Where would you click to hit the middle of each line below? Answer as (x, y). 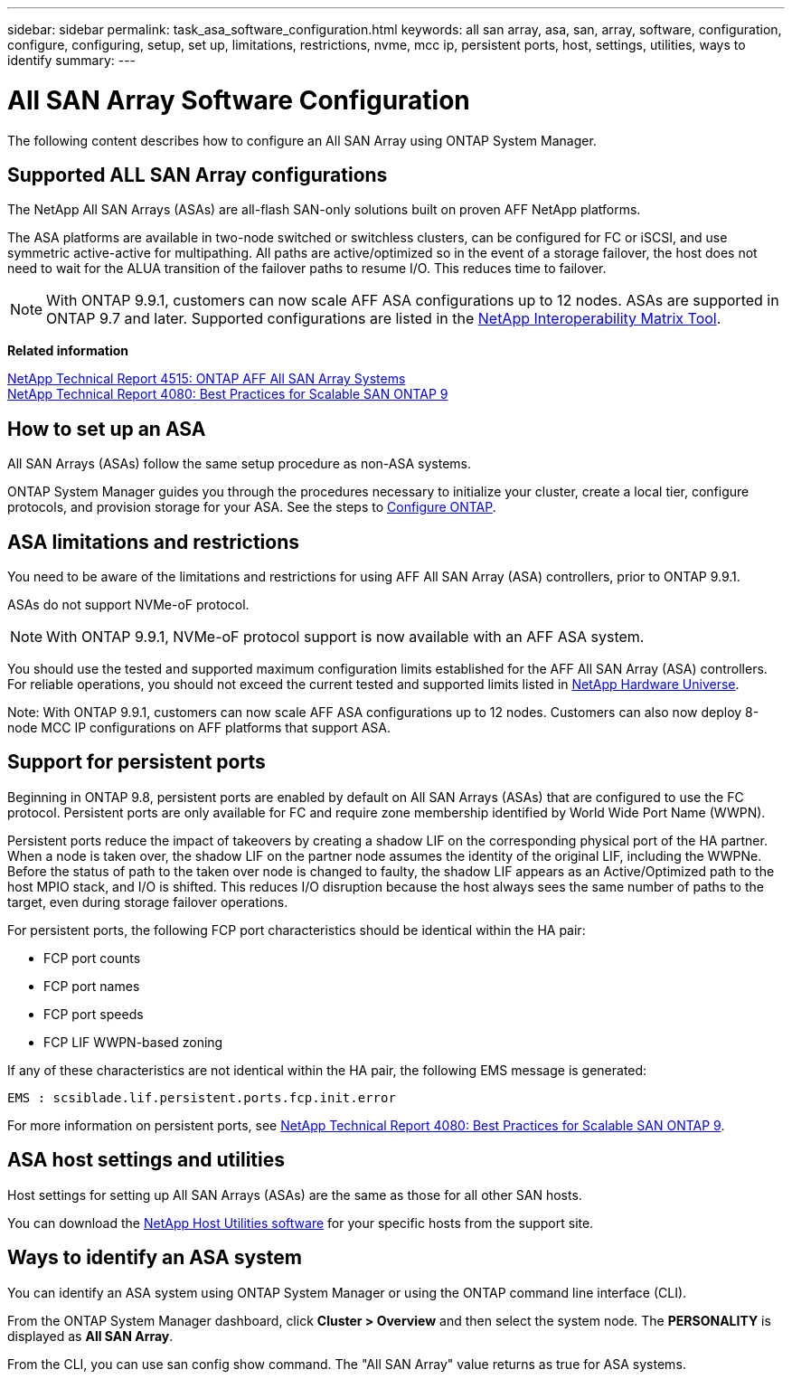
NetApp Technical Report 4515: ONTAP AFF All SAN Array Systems (207, 379)
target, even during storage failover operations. (148, 902)
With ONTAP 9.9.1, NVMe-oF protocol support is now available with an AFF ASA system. (345, 637)
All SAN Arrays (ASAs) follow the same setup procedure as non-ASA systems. (240, 464)
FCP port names (92, 986)
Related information (68, 351)
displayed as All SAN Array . (90, 1336)
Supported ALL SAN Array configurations (198, 175)
